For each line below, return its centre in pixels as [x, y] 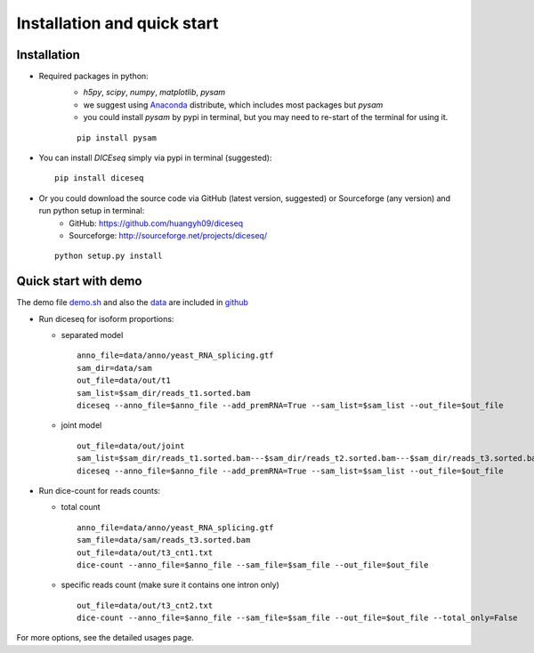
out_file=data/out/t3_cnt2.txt [145, 605]
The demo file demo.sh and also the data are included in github [133, 302]
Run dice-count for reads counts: [99, 490]
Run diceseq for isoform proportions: [106, 318]
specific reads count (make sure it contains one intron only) [170, 585]
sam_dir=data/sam [114, 368]
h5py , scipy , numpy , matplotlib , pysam [154, 93]
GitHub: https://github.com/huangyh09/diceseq [156, 223]
